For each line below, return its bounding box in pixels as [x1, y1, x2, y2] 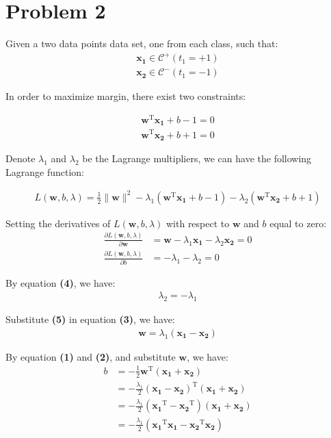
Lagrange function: [5, 164, 84, 179]
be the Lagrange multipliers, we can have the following [82, 151, 312, 165]
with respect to [165, 216, 230, 230]
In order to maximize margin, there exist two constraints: [5, 89, 246, 103]
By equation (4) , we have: [5, 275, 116, 289]
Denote [5, 151, 36, 165]
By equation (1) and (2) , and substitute [5, 349, 176, 363]
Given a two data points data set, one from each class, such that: [5, 36, 278, 51]
